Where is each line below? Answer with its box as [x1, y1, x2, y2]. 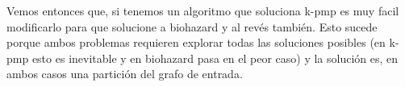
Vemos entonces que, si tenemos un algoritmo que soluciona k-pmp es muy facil [6, 2, 399, 19]
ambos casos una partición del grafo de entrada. [6, 65, 243, 82]
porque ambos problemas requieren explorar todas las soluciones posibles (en [6, 34, 386, 51]
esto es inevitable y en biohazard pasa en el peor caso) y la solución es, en [31, 49, 399, 66]
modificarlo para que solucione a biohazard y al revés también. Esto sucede [6, 18, 378, 35]
